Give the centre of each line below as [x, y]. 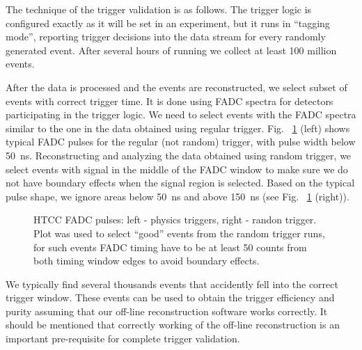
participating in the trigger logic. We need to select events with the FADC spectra [181, 114]
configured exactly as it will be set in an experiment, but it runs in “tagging [168, 23]
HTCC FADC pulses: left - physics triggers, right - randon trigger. [175, 220]
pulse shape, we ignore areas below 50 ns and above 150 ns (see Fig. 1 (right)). [178, 196]
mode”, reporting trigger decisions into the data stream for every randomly [166, 37]
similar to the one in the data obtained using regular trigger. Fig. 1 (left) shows [178, 128]
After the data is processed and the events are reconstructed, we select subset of [176, 87]
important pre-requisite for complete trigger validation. [123, 339]
